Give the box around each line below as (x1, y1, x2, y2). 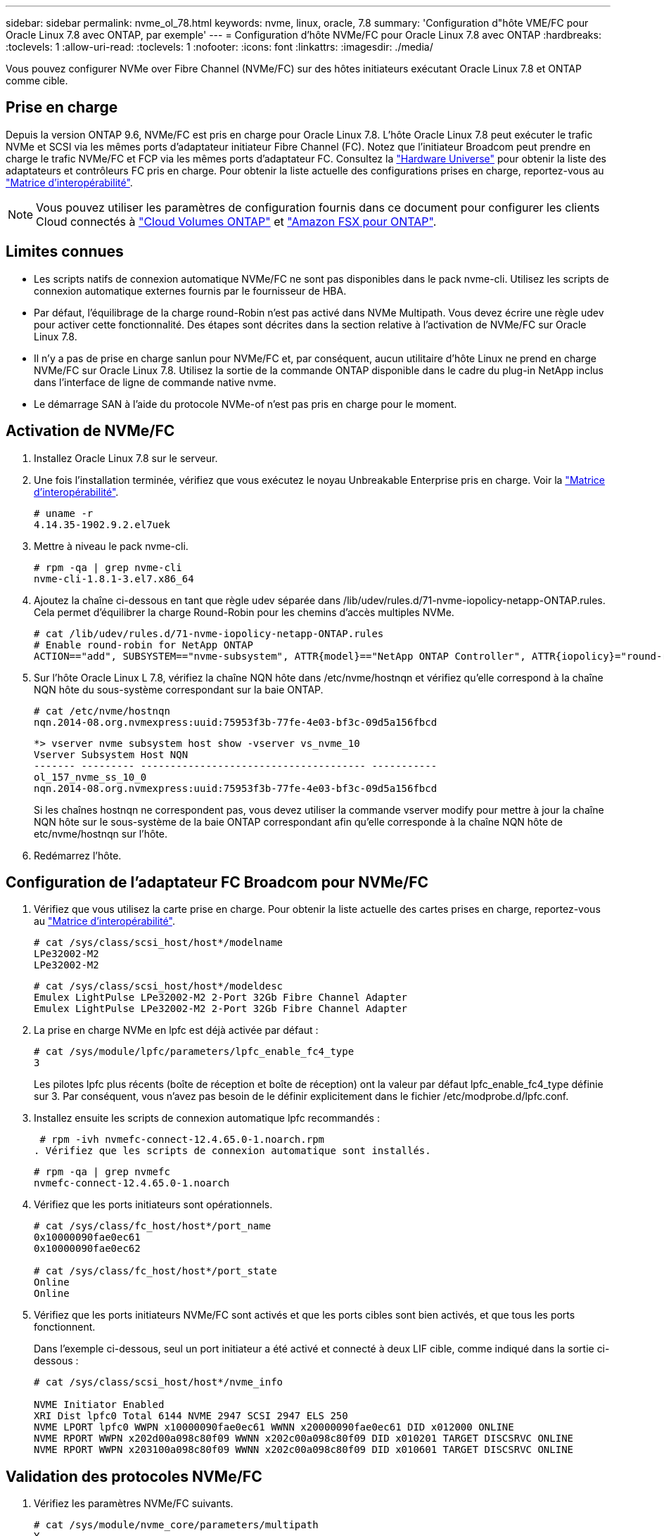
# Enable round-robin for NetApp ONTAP (34, 639, 253, 651)
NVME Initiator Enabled (34, 1399, 165, 1411)
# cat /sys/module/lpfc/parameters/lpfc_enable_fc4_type (34, 1046, 355, 1058)
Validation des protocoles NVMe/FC (6, 1467, 262, 1485)
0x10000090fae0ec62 (34, 1243, 141, 1255)
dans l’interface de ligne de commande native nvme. (34, 376, 276, 388)
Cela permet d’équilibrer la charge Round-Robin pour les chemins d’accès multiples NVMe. (34, 606, 454, 618)
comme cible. (6, 75, 68, 87)
